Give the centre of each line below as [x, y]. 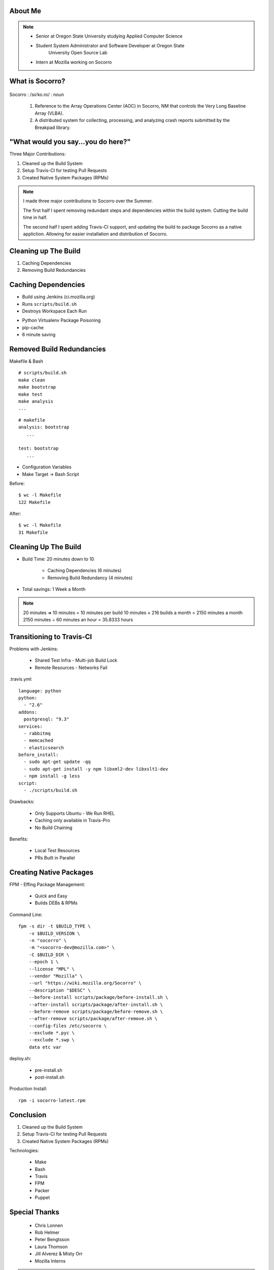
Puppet [42, 1198]
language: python [40, 691]
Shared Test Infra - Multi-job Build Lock [76, 660]
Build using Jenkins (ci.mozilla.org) [59, 297]
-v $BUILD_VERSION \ [54, 933]
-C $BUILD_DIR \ [49, 955]
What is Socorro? [37, 81]
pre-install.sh [49, 1070]
